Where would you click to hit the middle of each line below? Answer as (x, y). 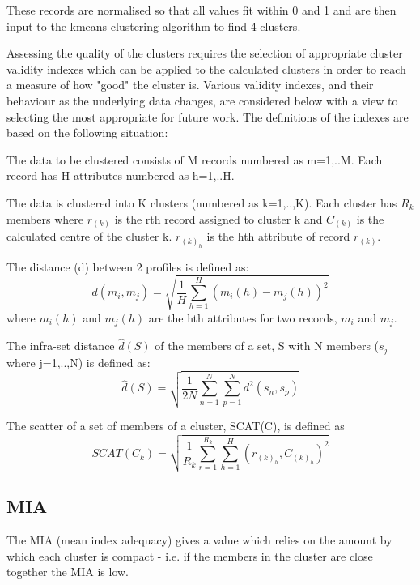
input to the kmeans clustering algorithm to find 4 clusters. (154, 26)
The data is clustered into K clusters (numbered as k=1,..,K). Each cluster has (202, 202)
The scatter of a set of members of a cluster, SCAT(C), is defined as (176, 426)
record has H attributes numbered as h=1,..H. (121, 175)
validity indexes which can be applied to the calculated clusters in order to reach (206, 68)
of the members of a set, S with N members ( (267, 346)
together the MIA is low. (68, 572)
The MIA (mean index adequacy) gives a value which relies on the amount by (199, 540)
